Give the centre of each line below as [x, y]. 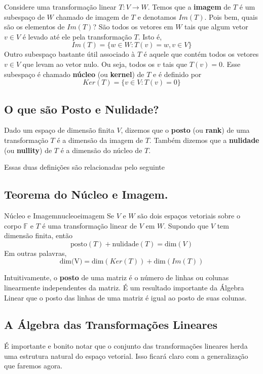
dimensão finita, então [39, 235]
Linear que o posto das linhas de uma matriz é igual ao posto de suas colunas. [125, 297]
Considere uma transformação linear [60, 7]
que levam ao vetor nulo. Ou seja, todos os [89, 64]
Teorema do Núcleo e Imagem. [86, 194]
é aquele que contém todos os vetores [201, 54]
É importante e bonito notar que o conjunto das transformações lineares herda [126, 346]
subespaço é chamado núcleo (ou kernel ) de [74, 74]
